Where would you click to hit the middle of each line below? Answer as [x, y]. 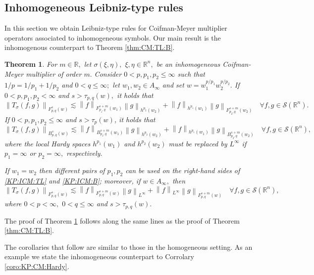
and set [173, 85]
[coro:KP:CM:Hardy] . [37, 266]
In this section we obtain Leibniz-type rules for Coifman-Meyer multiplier [116, 28]
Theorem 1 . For [31, 64]
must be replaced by [198, 143]
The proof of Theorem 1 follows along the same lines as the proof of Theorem [122, 220]
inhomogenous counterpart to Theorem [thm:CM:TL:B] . [90, 47]
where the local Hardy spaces [48, 143]
